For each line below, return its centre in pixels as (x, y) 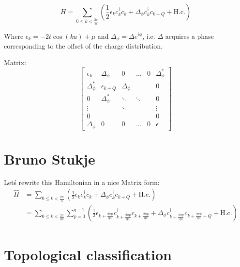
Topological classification (88, 254)
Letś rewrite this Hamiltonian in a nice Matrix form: (82, 182)
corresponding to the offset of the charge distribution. (83, 46)
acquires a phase (189, 36)
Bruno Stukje (50, 159)
